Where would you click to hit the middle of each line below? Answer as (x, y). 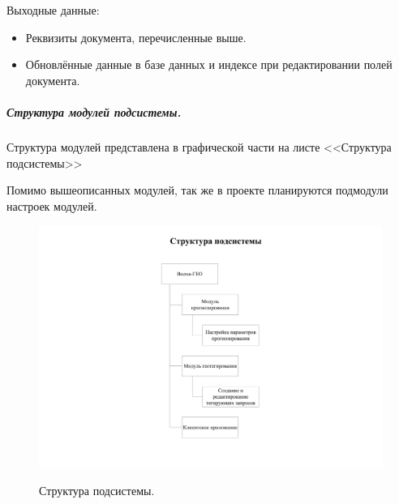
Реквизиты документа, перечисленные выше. (136, 37)
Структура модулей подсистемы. (94, 111)
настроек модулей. (52, 205)
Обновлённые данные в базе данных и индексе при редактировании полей (209, 64)
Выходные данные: (53, 10)
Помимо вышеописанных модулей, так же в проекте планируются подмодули (197, 190)
